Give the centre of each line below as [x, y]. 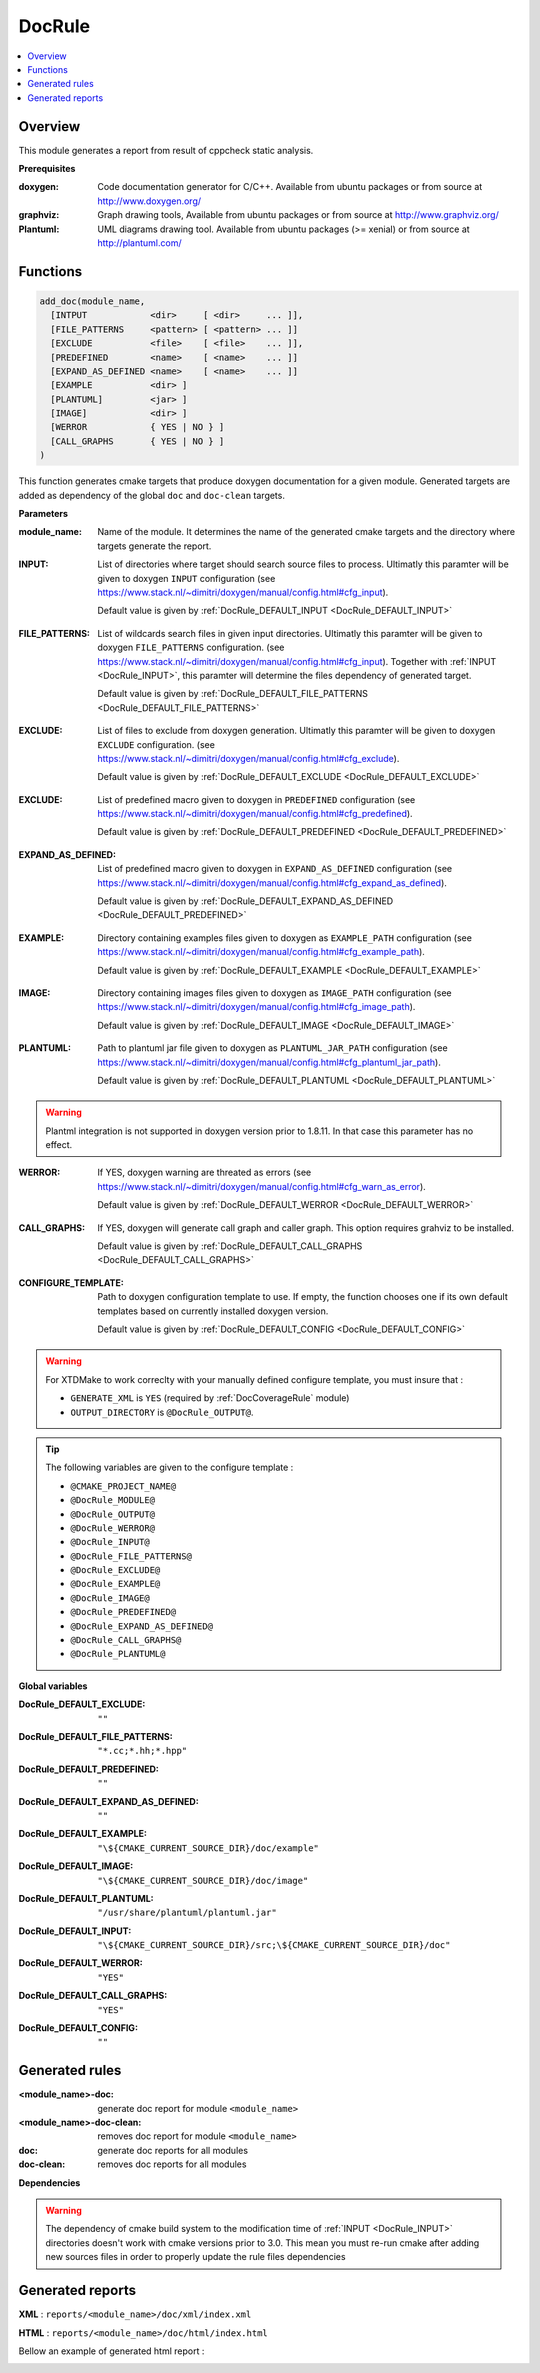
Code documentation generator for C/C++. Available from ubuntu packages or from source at [290, 187]
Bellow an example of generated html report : [111, 2351]
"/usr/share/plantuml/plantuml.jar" [187, 1913]
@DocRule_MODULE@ [112, 1500]
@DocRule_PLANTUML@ [118, 1654]
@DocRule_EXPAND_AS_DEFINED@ [142, 1626]
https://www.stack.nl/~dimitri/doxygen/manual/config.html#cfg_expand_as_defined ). [272, 882]
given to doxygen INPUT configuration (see [186, 578]
